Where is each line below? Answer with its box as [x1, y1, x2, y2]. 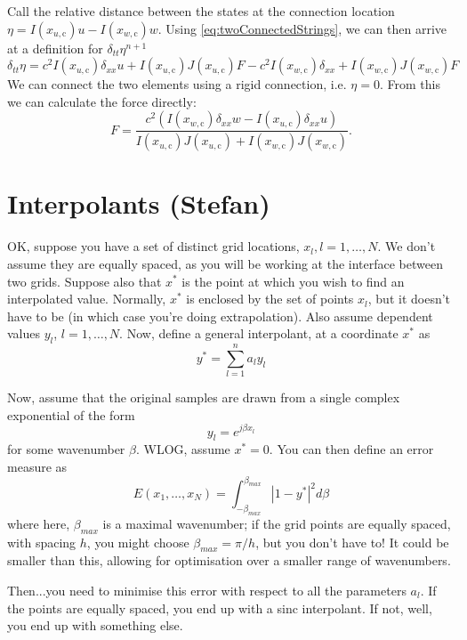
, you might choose [86, 532, 189, 551]
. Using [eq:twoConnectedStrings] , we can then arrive [157, 19, 447, 37]
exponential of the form [7, 405, 135, 424]
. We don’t [377, 237, 436, 255]
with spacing [7, 532, 76, 551]
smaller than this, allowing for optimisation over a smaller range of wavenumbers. [7, 551, 451, 570]
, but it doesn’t [367, 289, 451, 308]
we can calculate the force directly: [7, 92, 197, 110]
